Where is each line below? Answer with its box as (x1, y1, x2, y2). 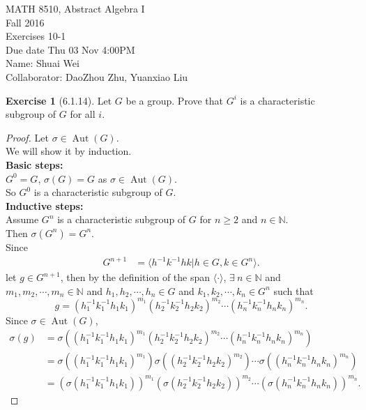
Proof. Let (6, 130, 49, 144)
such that (273, 283, 314, 298)
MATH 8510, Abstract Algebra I (6, 1, 145, 15)
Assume (6, 212, 39, 227)
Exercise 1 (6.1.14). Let (6, 93, 112, 107)
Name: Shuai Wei (6, 56, 79, 70)
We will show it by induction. (6, 144, 132, 158)
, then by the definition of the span (60, 270, 211, 284)
